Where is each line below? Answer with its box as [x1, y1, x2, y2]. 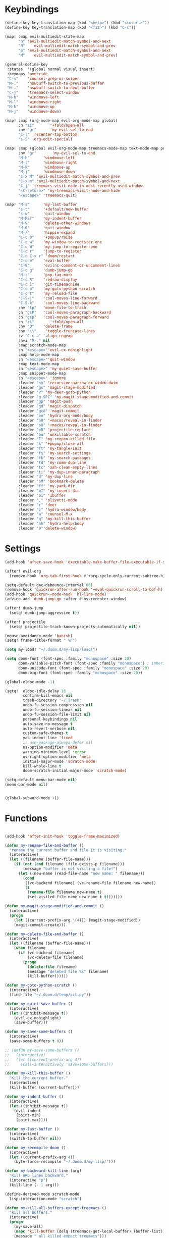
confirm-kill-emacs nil [23, 693, 73, 698]
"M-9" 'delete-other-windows [18, 221, 91, 226]
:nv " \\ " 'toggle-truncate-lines [18, 329, 95, 334]
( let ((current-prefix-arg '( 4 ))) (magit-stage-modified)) [14, 917, 141, 922]
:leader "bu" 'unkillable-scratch [18, 432, 91, 437]
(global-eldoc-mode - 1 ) [5, 679, 55, 685]
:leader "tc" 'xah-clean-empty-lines [18, 465, 98, 470]
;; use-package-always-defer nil [23, 740, 93, 745]
